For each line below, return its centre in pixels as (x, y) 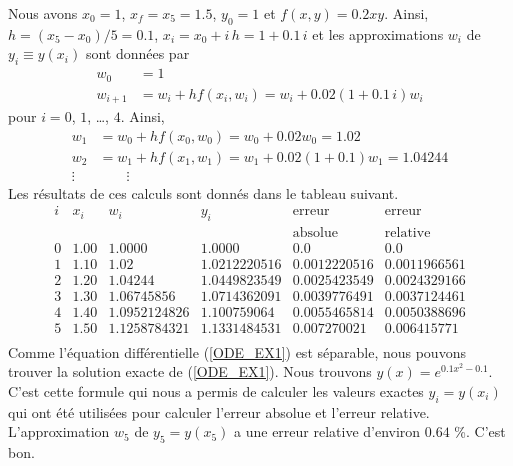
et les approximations (378, 33)
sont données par (137, 53)
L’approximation (59, 431)
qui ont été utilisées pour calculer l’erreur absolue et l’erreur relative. (219, 411)
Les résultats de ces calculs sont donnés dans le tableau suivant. (203, 192)
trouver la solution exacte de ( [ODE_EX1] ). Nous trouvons (190, 371)
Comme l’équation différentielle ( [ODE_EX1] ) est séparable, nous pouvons (237, 351)
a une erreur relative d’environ (327, 431)
